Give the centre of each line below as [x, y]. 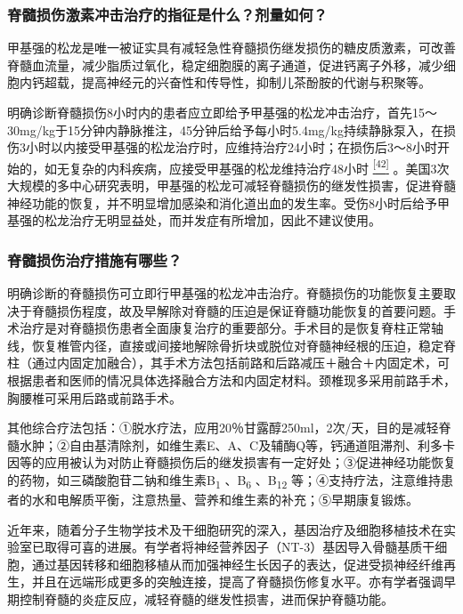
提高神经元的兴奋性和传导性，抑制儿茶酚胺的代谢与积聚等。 [256, 82]
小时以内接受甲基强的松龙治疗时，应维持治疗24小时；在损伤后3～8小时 [231, 147]
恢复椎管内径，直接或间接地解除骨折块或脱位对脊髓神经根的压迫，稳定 [237, 345]
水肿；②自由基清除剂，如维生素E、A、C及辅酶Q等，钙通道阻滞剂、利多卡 [237, 444]
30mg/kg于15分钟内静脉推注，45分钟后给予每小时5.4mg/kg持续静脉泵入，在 [225, 129]
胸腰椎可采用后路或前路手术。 [94, 397]
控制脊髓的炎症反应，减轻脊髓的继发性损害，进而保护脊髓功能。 [206, 599]
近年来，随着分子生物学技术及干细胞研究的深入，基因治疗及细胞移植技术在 [225, 529]
